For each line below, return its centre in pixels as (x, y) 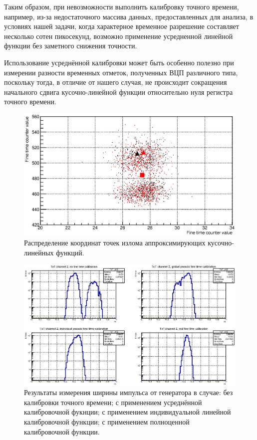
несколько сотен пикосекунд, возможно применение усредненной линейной (119, 36)
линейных (39, 252)
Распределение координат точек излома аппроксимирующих (115, 243)
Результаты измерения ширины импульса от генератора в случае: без (128, 392)
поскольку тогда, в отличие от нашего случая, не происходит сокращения (116, 82)
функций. (70, 252)
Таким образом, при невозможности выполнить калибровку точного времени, (122, 6)
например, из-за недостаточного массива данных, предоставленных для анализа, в (129, 16)
